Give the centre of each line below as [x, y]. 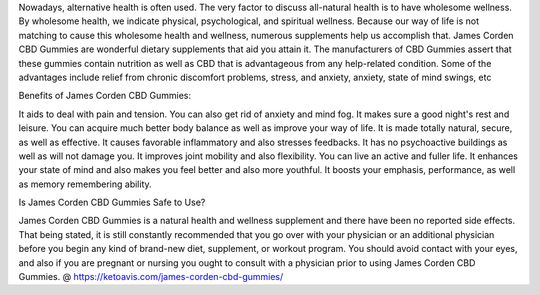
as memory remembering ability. [85, 184]
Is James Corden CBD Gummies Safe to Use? [112, 202]
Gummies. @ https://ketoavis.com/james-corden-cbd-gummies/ [151, 277]
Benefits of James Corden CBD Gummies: [105, 96]
